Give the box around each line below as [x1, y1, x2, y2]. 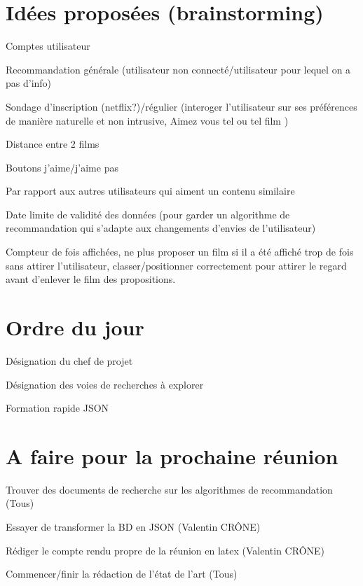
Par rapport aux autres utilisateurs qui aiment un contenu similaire [6, 183, 295, 198]
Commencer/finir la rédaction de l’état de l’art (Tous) [6, 566, 238, 581]
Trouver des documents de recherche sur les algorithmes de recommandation [6, 482, 333, 496]
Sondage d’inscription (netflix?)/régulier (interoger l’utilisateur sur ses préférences [6, 99, 357, 113]
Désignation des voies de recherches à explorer [6, 377, 204, 391]
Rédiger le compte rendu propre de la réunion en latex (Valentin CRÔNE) [6, 543, 325, 557]
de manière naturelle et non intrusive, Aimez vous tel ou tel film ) [6, 113, 289, 127]
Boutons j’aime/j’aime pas [6, 160, 118, 174]
